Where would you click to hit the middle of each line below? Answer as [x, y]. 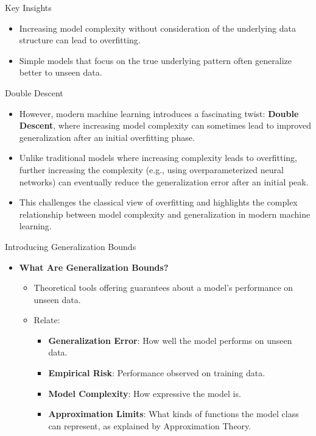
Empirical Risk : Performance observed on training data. [157, 373]
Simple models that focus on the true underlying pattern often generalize [155, 60]
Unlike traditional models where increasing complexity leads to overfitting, [158, 158]
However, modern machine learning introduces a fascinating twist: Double [159, 113]
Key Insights [28, 7]
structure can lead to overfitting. [80, 40]
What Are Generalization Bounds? [94, 267]
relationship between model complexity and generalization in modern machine [165, 214]
